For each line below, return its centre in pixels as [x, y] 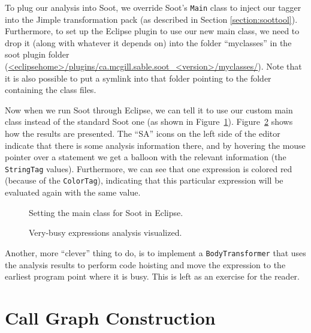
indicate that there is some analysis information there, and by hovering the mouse [155, 145]
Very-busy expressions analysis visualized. [105, 232]
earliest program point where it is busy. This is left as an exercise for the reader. [152, 276]
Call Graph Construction [110, 317]
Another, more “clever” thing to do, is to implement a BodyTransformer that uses [155, 252]
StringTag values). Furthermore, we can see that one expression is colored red [149, 168]
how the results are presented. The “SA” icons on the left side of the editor [143, 133]
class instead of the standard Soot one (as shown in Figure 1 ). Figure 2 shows [149, 121]
